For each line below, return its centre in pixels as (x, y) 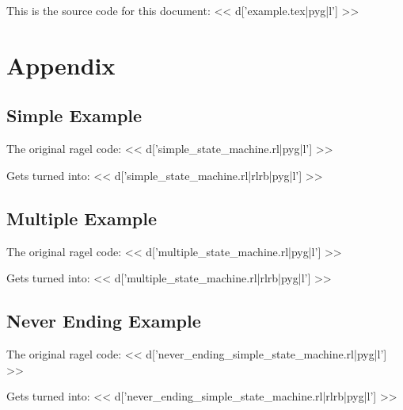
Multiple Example (82, 218)
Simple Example (74, 115)
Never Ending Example (104, 321)
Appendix (61, 65)
